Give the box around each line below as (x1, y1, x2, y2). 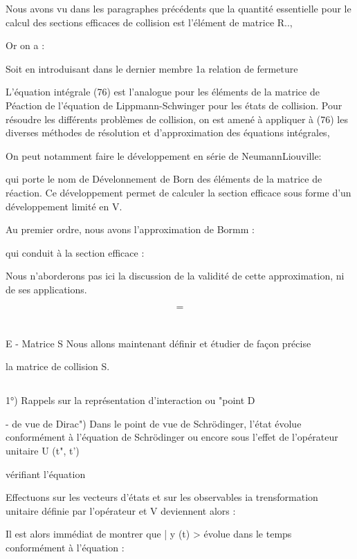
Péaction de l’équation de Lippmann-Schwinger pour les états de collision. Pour (6, 98, 342, 112)
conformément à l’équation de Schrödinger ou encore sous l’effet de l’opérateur (6, 430, 338, 444)
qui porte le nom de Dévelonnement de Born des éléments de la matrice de (6, 172, 322, 186)
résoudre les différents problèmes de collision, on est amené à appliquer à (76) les (6, 111, 348, 126)
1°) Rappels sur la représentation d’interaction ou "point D (6, 393, 255, 407)
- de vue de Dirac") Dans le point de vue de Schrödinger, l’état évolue (6, 416, 302, 430)
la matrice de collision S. (6, 359, 110, 374)
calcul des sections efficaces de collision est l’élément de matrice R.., (6, 15, 293, 29)
